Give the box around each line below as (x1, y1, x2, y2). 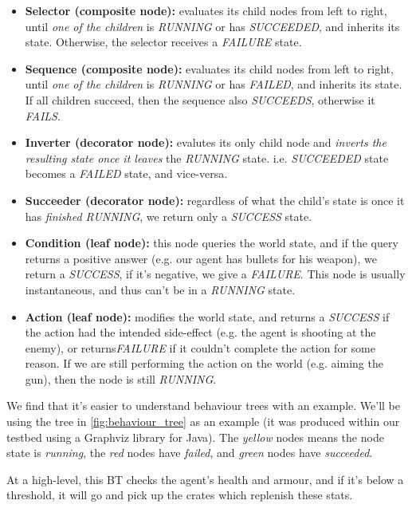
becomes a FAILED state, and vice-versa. (25, 165, 228, 182)
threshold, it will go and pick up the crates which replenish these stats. (6, 486, 353, 503)
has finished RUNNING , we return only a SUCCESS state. (25, 207, 312, 224)
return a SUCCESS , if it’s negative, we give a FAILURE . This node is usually (25, 266, 406, 282)
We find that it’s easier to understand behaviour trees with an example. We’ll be (6, 397, 400, 414)
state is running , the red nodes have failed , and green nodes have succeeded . (6, 444, 373, 461)
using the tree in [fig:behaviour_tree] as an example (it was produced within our (6, 413, 400, 430)
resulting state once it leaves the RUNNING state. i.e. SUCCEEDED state (25, 149, 389, 166)
